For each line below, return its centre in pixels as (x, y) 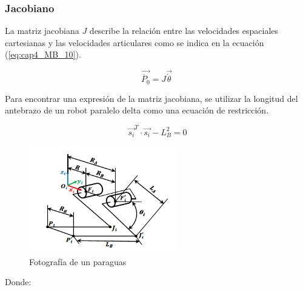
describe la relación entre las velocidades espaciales (184, 31)
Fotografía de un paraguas (78, 261)
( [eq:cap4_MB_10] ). (43, 54)
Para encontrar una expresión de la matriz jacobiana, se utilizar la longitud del (151, 98)
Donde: (18, 282)
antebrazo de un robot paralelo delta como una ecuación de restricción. (137, 110)
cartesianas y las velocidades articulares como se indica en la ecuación (135, 42)
